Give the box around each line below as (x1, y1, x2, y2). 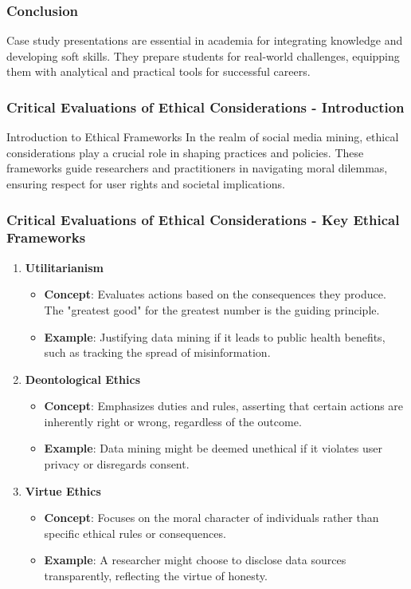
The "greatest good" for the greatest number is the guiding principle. (44, 301, 380, 318)
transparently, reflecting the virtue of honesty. (44, 567, 268, 584)
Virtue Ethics (25, 482, 101, 499)
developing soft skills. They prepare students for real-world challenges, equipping (6, 47, 400, 64)
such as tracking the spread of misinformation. (44, 344, 271, 361)
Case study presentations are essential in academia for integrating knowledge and (6, 32, 403, 49)
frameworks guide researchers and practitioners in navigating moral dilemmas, (6, 160, 388, 176)
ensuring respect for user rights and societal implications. (6, 176, 285, 192)
